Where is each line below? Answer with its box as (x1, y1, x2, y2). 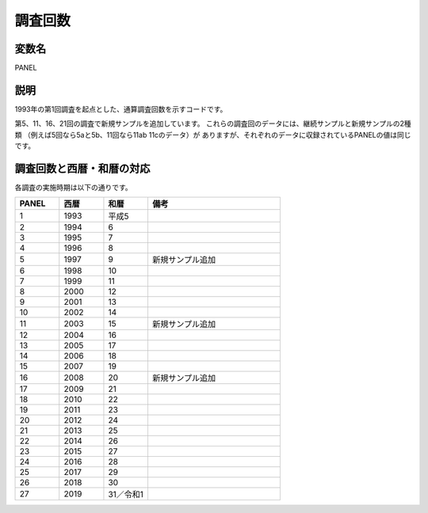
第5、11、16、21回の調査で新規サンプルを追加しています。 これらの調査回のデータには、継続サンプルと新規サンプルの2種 (14, 119, 411, 128)
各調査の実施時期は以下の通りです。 (14, 183, 132, 192)
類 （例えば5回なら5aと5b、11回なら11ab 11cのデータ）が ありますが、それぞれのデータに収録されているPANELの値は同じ (14, 130, 411, 139)
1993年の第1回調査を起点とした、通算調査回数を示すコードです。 (14, 104, 227, 114)
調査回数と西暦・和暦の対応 (14, 161, 151, 175)
